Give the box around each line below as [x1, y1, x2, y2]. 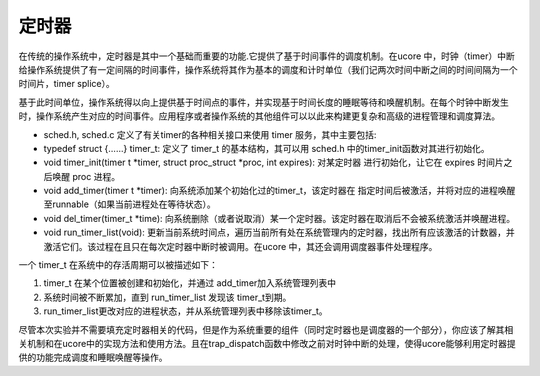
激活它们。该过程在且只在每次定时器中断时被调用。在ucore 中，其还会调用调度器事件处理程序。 [43, 240, 438, 252]
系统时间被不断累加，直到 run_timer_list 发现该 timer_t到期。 [43, 291, 292, 303]
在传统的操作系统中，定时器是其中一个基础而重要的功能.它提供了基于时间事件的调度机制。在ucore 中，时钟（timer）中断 [18, 50, 515, 62]
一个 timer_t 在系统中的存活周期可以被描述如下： [18, 259, 219, 271]
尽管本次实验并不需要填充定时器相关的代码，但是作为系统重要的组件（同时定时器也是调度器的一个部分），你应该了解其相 [18, 323, 514, 335]
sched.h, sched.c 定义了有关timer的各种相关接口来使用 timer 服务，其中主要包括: [43, 128, 377, 140]
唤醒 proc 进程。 [51, 170, 120, 182]
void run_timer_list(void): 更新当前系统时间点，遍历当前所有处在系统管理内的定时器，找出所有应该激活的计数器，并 [43, 226, 515, 239]
